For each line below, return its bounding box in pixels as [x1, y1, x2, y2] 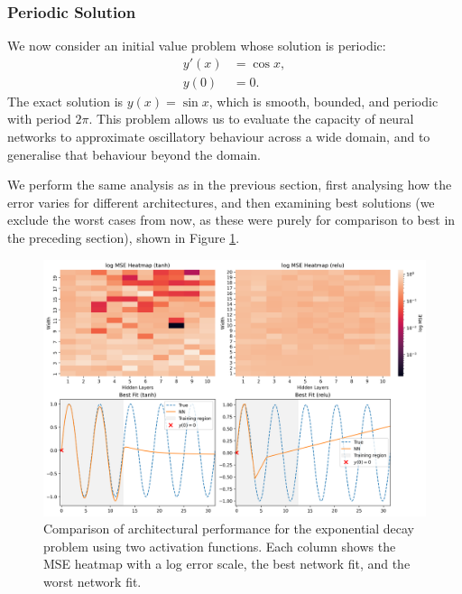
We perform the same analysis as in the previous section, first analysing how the [7, 175, 452, 194]
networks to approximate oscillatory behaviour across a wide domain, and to [7, 127, 430, 146]
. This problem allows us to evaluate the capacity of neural [88, 109, 414, 128]
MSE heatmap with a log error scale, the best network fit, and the [43, 554, 411, 573]
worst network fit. [43, 572, 142, 591]
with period [7, 109, 71, 128]
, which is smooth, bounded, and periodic [208, 91, 439, 110]
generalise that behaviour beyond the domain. [7, 144, 261, 163]
